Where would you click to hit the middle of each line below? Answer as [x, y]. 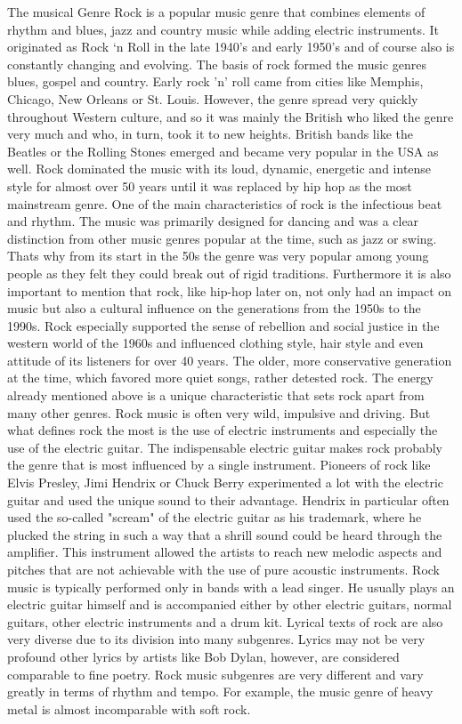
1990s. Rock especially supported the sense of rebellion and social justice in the [223, 325]
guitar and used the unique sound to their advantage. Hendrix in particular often [228, 499]
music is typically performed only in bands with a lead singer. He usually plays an [231, 587]
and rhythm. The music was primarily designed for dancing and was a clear [213, 221]
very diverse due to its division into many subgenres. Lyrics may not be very [216, 639]
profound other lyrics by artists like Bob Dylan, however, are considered [203, 656]
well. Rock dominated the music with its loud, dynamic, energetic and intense [219, 169]
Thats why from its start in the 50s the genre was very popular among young [218, 256]
